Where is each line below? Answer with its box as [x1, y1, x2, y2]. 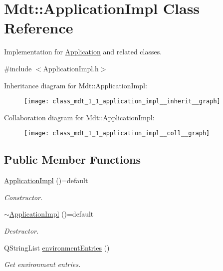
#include [4, 63, 32, 73]
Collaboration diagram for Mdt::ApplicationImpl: [4, 112, 155, 122]
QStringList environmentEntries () [4, 242, 110, 253]
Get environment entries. [4, 259, 81, 270]
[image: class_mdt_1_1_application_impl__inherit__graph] [24, 98, 221, 105]
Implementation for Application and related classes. [4, 46, 162, 57]
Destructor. [4, 225, 39, 236]
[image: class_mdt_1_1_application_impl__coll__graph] [24, 130, 210, 137]
